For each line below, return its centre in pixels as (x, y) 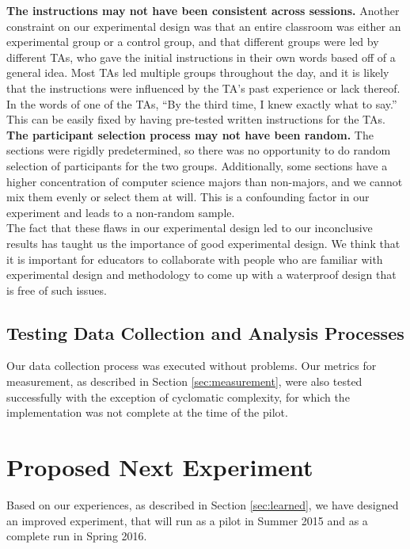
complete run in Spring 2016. (77, 536)
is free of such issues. (57, 290)
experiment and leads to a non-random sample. (121, 212)
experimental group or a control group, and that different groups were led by (193, 42)
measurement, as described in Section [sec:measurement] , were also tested (184, 381)
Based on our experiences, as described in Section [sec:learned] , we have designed (203, 504)
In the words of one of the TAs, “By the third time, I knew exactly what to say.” (202, 103)
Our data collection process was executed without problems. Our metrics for (192, 366)
